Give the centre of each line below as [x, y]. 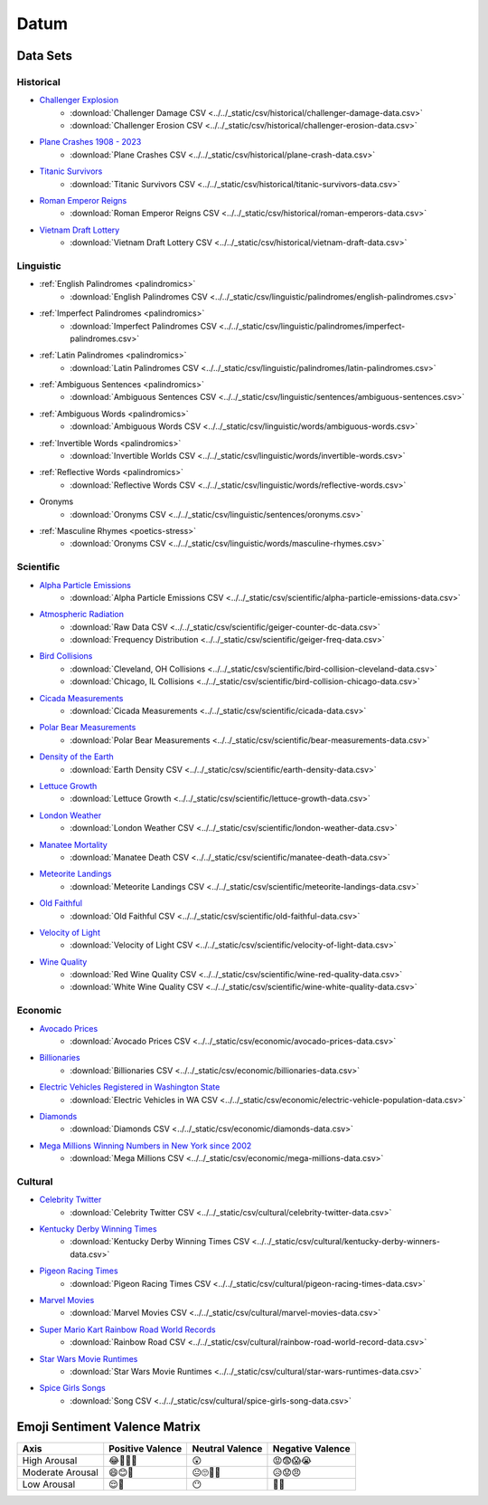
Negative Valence [311, 1448]
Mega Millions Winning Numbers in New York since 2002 [145, 1146]
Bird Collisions [66, 656]
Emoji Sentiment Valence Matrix [108, 1427]
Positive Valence [145, 1448]
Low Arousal [49, 1484]
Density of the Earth [77, 757]
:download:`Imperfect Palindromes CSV [143, 326]
